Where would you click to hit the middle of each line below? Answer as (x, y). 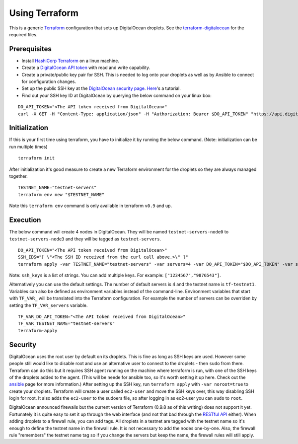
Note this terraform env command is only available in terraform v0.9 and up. (91, 206)
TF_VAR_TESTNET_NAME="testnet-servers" (67, 324)
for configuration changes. (49, 81)
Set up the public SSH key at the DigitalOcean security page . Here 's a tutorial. (101, 88)
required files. (23, 34)
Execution (25, 220)
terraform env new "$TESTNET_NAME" (61, 194)
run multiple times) (28, 147)
